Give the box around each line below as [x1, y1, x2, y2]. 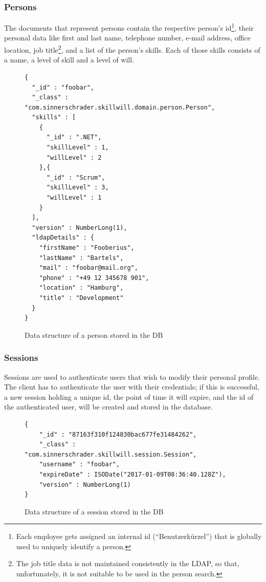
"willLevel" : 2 [46, 154, 102, 161]
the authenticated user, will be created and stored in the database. [4, 401, 213, 412]
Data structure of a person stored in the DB [25, 329, 163, 340]
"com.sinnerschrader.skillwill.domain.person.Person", [25, 103, 215, 111]
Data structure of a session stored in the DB [25, 506, 164, 516]
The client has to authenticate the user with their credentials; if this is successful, [4, 381, 259, 392]
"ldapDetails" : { [32, 234, 95, 242]
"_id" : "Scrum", [46, 174, 105, 181]
